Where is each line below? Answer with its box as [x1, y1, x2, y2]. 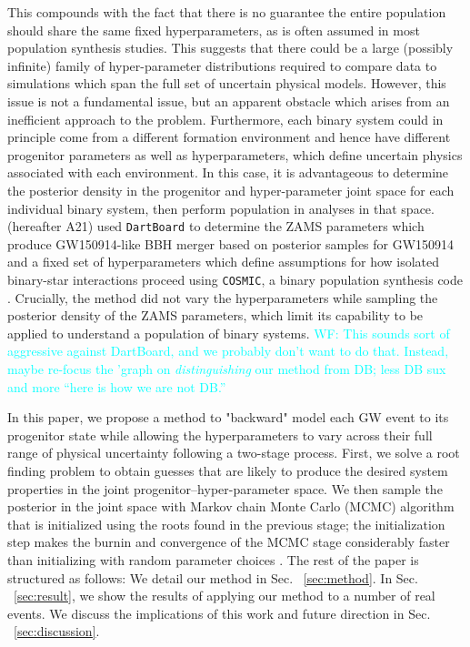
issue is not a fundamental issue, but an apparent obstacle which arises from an [7, 91, 450, 110]
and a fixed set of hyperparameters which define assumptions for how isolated [7, 252, 440, 271]
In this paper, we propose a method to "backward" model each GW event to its [7, 408, 449, 427]
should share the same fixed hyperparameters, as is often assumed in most [7, 20, 420, 39]
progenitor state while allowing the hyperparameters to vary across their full [7, 425, 433, 444]
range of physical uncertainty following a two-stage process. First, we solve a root [7, 443, 460, 462]
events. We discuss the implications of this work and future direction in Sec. [7, 603, 431, 622]
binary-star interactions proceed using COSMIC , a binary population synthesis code [7, 269, 463, 288]
